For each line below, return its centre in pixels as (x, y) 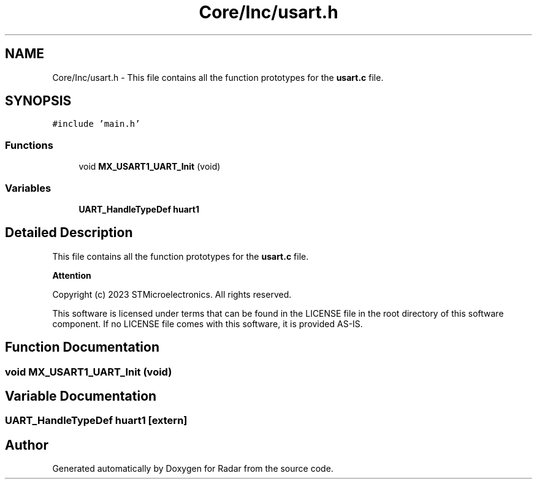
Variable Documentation (81, 396)
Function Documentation (82, 347)
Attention (72, 275)
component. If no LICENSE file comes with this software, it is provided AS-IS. (208, 323)
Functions (29, 145)
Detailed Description (69, 233)
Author (27, 445)
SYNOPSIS (38, 101)
